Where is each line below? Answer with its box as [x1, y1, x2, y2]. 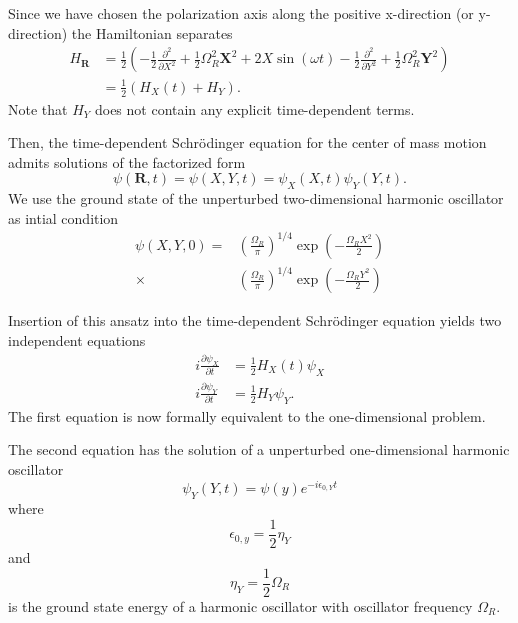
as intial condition [8, 207, 119, 228]
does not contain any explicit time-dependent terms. [94, 98, 415, 119]
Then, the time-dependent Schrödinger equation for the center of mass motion [8, 132, 487, 153]
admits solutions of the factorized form [8, 151, 246, 172]
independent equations [8, 330, 146, 351]
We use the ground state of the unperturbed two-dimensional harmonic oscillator [8, 188, 504, 209]
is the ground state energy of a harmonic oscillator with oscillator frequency [8, 595, 473, 616]
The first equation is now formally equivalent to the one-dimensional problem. [8, 405, 486, 426]
